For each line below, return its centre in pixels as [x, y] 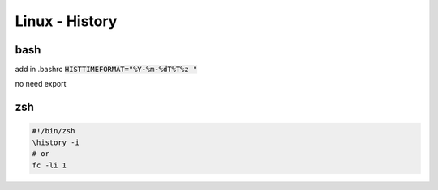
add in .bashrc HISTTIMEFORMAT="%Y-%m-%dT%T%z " [106, 70]
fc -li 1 [49, 165]
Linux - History [66, 21]
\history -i [56, 142]
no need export [41, 84]
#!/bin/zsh [54, 131]
